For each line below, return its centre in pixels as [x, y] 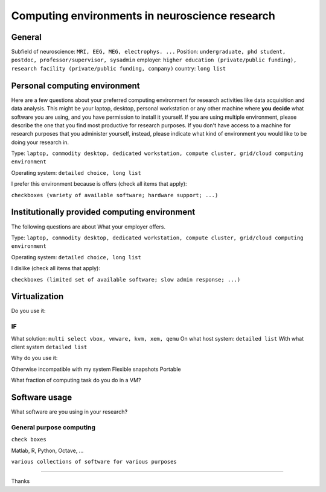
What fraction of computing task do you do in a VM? [76, 380]
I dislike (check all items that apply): [56, 268]
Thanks [21, 481]
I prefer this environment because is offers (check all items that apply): [99, 184]
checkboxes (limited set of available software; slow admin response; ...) [126, 279]
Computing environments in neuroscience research [143, 16]
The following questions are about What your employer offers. [88, 227]
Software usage [42, 397]
